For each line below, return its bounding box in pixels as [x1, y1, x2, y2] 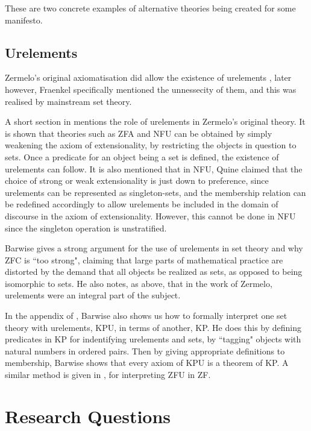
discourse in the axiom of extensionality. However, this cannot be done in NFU [5, 209, 296, 222]
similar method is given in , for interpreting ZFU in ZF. [5, 368, 211, 381]
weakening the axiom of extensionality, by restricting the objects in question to [5, 139, 297, 151]
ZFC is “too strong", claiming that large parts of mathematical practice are [5, 253, 283, 266]
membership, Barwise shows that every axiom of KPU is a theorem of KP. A [5, 356, 289, 369]
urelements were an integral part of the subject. [5, 289, 181, 301]
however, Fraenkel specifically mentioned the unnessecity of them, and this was [5, 83, 297, 95]
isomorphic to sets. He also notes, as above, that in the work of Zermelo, [5, 277, 272, 289]
